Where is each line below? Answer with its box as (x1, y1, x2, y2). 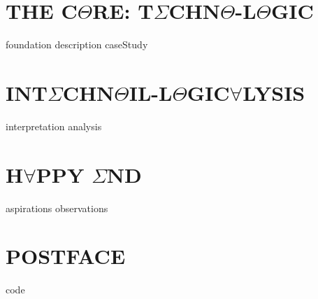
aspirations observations (6, 200, 108, 215)
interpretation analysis (6, 118, 102, 133)
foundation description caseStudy (6, 37, 148, 52)
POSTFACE (6, 242, 126, 270)
